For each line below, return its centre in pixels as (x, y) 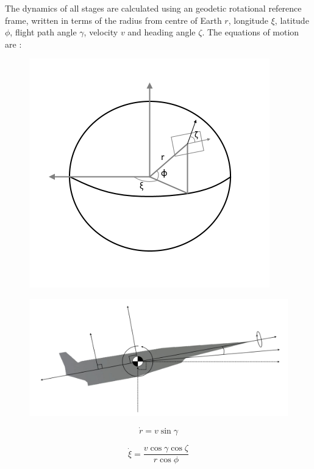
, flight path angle (43, 32)
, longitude (248, 20)
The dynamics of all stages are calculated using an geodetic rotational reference (153, 8)
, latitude (292, 20)
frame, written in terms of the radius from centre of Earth (113, 20)
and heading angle (162, 32)
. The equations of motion (251, 32)
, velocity (101, 32)
